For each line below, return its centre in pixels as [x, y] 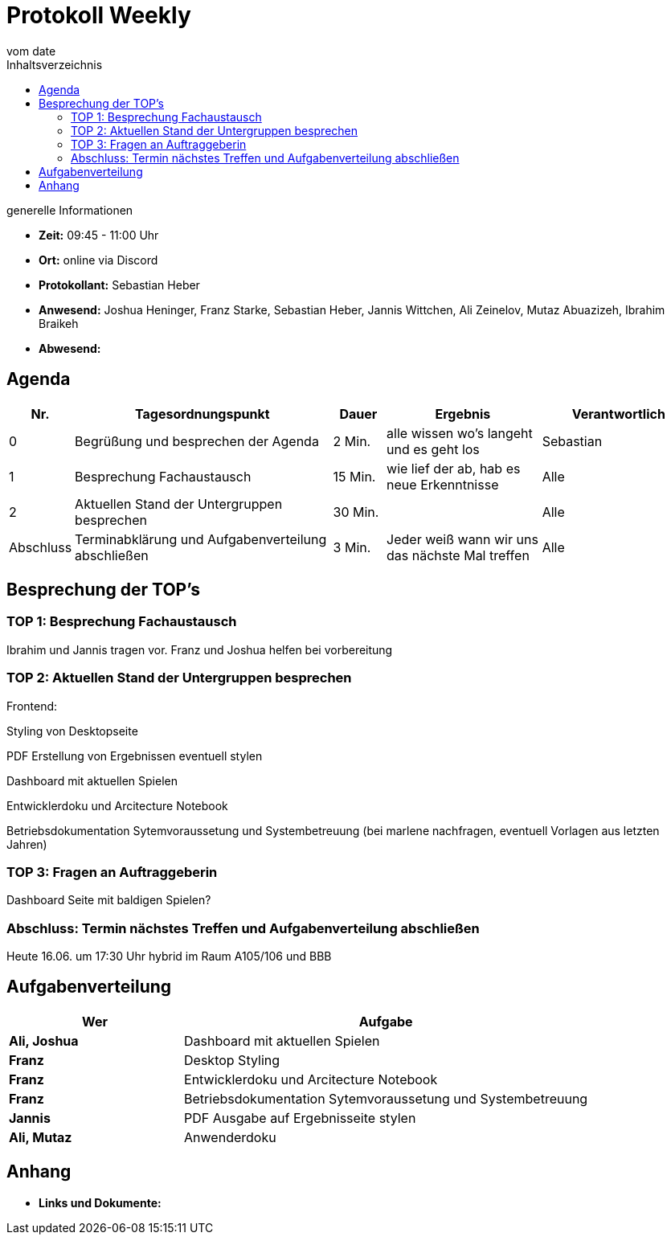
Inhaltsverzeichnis [55, 64]
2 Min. [352, 441]
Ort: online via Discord [98, 260]
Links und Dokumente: [100, 1202]
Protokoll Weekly [99, 15]
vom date [31, 51]
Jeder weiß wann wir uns [462, 539]
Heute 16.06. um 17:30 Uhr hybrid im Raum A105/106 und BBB [169, 956]
